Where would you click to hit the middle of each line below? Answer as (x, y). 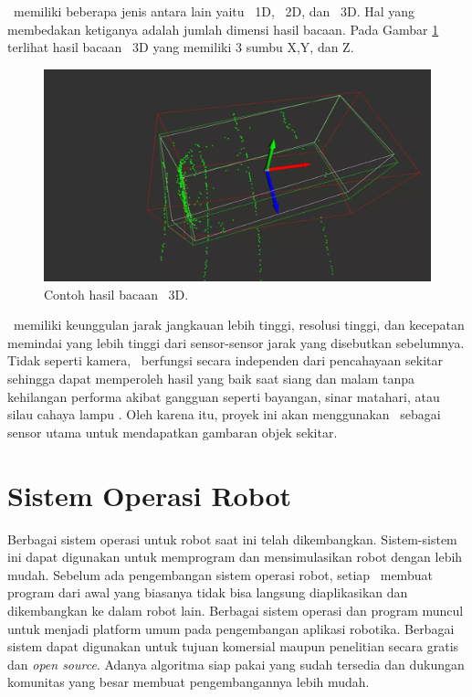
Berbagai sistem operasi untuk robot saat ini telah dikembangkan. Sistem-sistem (232, 539)
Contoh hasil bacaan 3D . (116, 294)
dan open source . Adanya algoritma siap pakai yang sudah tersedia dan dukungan (236, 664)
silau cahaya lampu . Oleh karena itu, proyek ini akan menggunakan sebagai (224, 414)
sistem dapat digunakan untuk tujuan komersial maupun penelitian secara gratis (233, 646)
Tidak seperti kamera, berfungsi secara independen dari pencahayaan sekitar (225, 360)
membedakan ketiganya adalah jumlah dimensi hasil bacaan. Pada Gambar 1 (223, 29)
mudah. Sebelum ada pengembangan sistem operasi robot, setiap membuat (220, 574)
